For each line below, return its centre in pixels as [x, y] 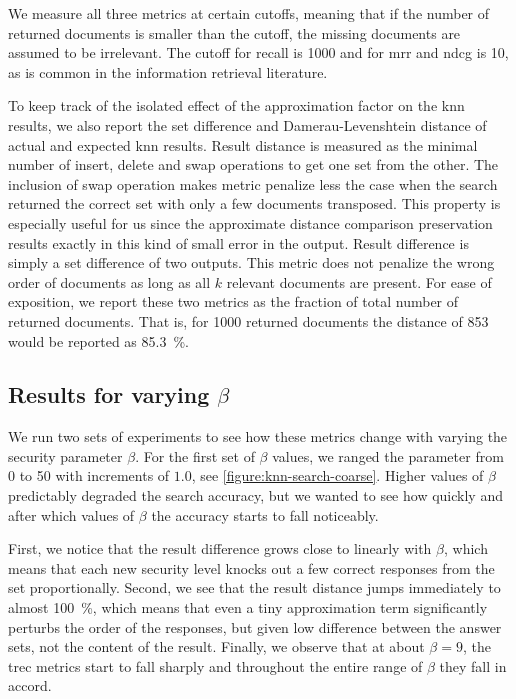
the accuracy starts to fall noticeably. [265, 514]
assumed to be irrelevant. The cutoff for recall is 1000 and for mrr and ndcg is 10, [258, 52]
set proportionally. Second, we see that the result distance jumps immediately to [254, 587]
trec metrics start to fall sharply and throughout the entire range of [215, 665]
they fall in [473, 665]
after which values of [71, 514]
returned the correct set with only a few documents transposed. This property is [254, 203]
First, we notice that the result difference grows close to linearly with [220, 548]
